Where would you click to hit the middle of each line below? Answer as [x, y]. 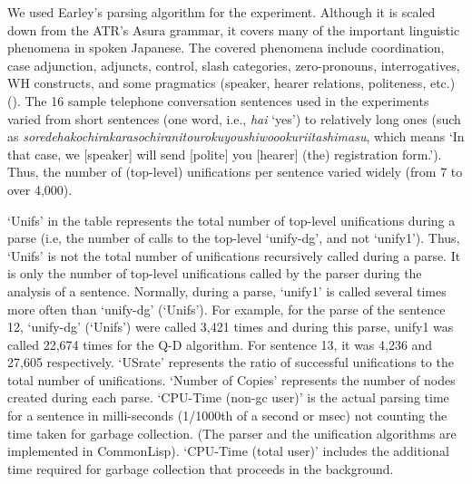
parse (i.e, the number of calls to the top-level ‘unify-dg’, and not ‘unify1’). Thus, [234, 238]
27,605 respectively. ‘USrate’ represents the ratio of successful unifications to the [231, 362]
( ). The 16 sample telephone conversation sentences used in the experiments [218, 100]
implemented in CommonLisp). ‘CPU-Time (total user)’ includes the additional [228, 451]
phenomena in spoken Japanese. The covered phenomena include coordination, [226, 48]
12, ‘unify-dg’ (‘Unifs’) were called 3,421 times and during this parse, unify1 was [231, 327]
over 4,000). [40, 189]
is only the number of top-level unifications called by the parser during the [215, 273]
